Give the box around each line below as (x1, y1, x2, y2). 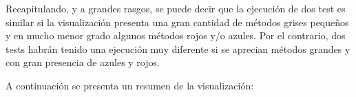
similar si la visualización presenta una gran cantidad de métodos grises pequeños (6, 14, 349, 29)
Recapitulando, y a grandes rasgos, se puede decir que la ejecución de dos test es (6, 1, 346, 15)
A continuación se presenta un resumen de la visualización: (6, 78, 254, 92)
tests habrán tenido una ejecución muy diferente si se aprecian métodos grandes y (6, 41, 350, 56)
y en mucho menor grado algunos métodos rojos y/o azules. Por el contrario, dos (6, 28, 346, 43)
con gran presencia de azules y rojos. (6, 55, 160, 69)
